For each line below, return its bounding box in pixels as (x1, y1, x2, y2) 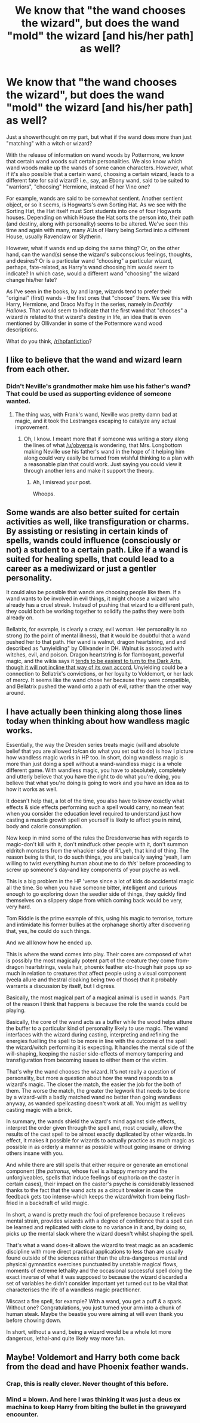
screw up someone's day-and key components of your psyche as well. (6, 866, 180, 874)
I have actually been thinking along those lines (6, 707, 183, 717)
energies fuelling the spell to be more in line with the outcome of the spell (6, 1038, 187, 1045)
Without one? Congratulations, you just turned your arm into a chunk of (6, 1304, 181, 1311)
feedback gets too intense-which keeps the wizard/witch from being (6, 1193, 175, 1200)
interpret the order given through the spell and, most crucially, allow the (6, 1124, 182, 1132)
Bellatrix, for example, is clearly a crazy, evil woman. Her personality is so (6, 626, 187, 633)
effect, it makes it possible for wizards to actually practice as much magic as (6, 1137, 195, 1144)
